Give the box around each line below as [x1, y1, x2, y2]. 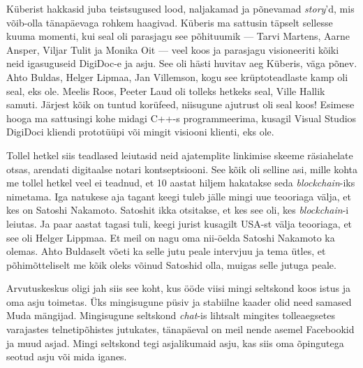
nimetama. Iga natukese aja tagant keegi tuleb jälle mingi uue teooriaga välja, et [6, 189, 351, 203]
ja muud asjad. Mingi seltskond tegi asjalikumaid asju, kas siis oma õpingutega [6, 335, 344, 350]
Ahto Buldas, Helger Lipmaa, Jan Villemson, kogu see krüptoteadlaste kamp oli [6, 69, 348, 84]
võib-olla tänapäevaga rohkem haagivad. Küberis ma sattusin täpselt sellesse [6, 15, 333, 29]
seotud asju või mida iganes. [6, 349, 127, 364]
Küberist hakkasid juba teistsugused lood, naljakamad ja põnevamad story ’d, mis [6, 1, 355, 15]
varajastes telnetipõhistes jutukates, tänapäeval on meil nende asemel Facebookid [6, 322, 355, 337]
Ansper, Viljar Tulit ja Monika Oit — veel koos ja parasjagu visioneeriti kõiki [6, 42, 339, 57]
